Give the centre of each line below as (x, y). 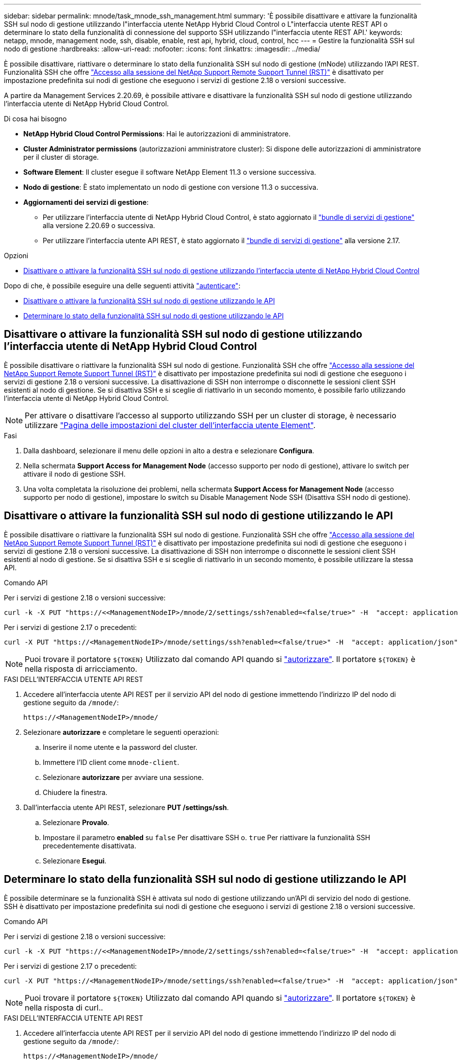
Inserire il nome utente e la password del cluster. (120, 747)
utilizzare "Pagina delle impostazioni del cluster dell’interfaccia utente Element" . (170, 425)
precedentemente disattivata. (90, 845)
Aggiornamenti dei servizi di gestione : (86, 202)
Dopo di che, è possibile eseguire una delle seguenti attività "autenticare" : (122, 286)
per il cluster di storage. (61, 157)
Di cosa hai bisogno (35, 119)
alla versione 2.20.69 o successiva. (99, 225)
